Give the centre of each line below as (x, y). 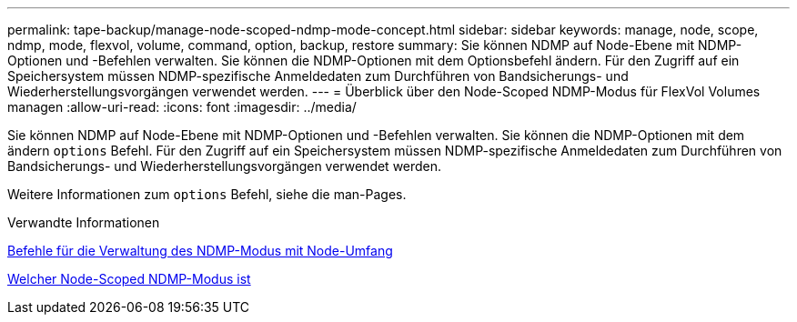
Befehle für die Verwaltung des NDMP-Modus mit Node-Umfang (200, 251)
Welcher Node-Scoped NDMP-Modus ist (129, 279)
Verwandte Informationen (84, 222)
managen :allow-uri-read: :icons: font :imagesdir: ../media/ (182, 107)
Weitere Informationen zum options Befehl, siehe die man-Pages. (207, 194)
